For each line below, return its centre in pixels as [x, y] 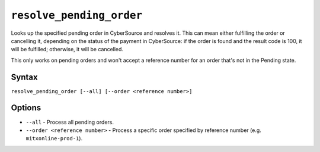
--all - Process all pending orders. [70, 122]
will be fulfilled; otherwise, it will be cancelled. [67, 49]
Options [26, 108]
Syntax [24, 77]
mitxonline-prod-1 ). [54, 138]
